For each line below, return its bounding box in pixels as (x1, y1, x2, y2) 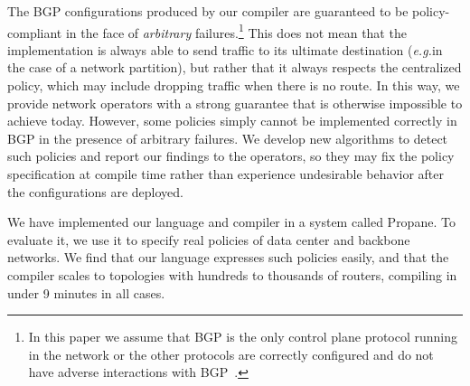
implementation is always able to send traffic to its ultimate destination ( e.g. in (7, 40, 443, 59)
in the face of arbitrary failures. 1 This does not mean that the (65, 20, 407, 42)
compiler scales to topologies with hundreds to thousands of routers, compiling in (7, 265, 457, 284)
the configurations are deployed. (7, 182, 184, 201)
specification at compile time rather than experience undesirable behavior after (7, 165, 445, 183)
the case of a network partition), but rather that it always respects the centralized (7, 58, 462, 77)
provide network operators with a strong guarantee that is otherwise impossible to (7, 93, 463, 112)
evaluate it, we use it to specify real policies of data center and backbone (7, 230, 410, 249)
